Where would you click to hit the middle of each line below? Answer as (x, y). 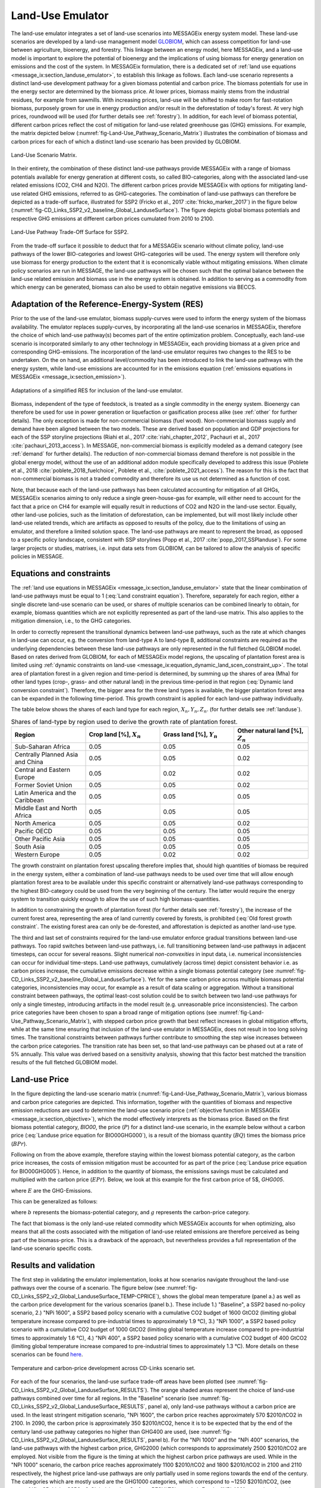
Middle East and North (46, 808)
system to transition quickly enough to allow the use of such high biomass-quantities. (116, 899)
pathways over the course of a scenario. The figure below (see (88, 1288)
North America (35, 823)
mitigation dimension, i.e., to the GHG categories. (71, 621)
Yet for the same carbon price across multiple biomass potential (226, 979)
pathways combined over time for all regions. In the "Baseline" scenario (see (105, 1398)
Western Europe (37, 855)
